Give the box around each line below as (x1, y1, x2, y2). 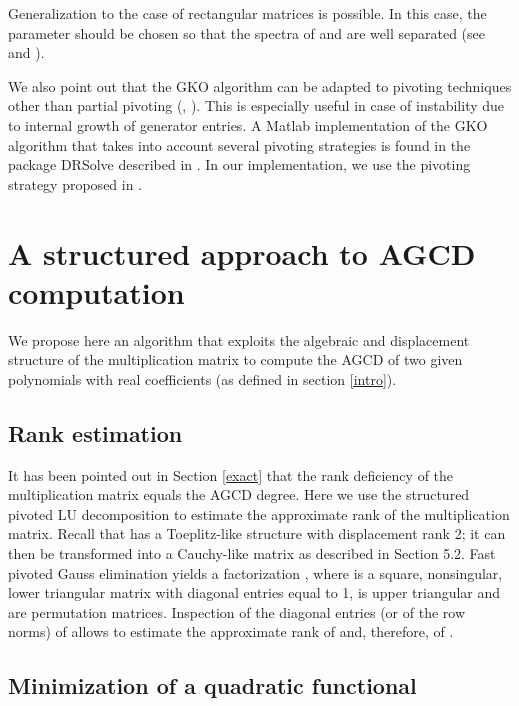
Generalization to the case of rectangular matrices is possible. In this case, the (8, 3, 487, 23)
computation (8, 271, 185, 312)
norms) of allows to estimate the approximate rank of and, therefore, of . (8, 621, 454, 642)
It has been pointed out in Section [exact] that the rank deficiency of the (8, 464, 454, 485)
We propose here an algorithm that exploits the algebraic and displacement (8, 329, 470, 350)
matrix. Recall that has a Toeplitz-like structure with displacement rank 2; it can (8, 523, 506, 544)
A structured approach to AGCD (8, 232, 476, 273)
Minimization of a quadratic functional (8, 670, 417, 701)
